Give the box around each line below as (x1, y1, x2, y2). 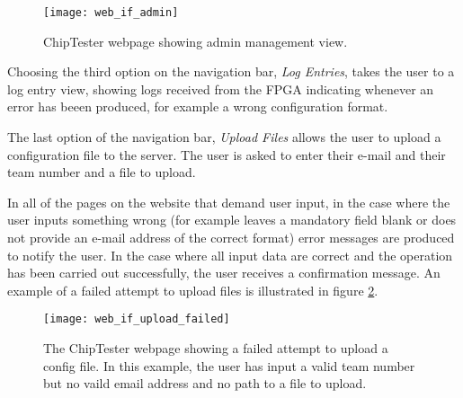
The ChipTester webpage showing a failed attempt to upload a (43, 339, 388, 358)
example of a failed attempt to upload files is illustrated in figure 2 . (7, 280, 378, 299)
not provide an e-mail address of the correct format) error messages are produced (7, 228, 455, 246)
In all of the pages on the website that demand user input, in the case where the (7, 192, 450, 211)
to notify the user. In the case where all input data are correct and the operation (7, 245, 453, 264)
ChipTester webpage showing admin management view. (43, 31, 348, 50)
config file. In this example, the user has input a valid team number (43, 356, 415, 375)
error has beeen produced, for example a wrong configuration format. (7, 97, 388, 116)
